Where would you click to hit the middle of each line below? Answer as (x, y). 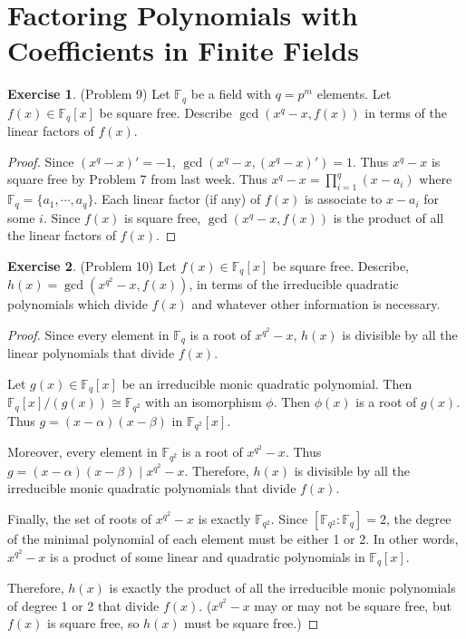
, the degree (418, 518)
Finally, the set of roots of (80, 518)
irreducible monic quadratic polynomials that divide (152, 488)
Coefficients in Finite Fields (183, 50)
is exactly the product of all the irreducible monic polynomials (282, 587)
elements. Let (354, 94)
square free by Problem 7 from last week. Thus (137, 179)
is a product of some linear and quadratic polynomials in (208, 556)
